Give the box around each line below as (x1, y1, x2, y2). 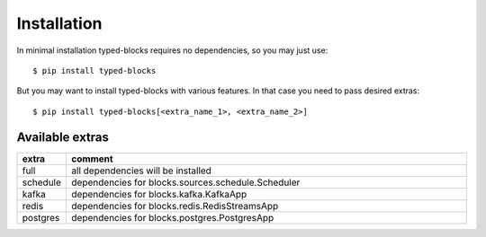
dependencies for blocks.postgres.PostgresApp (71, 211, 274, 224)
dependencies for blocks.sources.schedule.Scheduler (71, 176, 301, 189)
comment (71, 153, 113, 165)
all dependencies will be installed (71, 164, 211, 177)
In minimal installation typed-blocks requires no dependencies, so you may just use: (16, 45, 328, 56)
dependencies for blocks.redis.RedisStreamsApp (71, 199, 279, 212)
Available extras (16, 129, 110, 145)
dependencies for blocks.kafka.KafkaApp (71, 188, 247, 200)
